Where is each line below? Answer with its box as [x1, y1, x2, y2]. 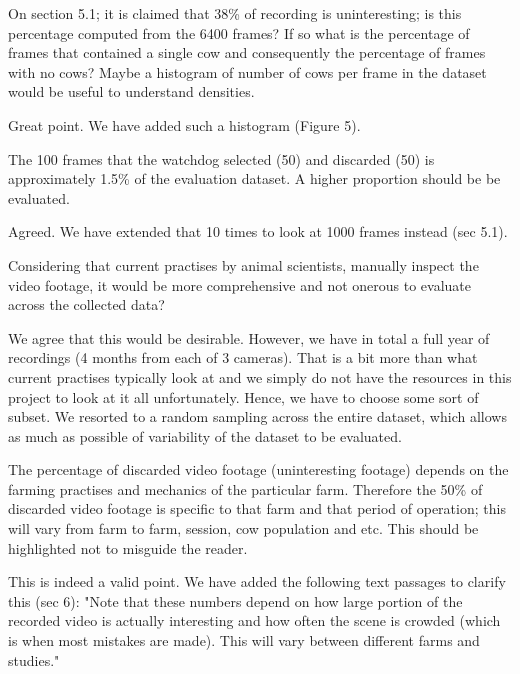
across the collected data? [8, 294, 165, 315]
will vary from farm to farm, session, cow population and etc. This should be [8, 518, 479, 539]
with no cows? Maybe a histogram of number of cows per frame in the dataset [8, 61, 487, 82]
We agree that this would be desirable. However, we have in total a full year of [8, 327, 490, 348]
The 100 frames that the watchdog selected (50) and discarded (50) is [8, 148, 435, 169]
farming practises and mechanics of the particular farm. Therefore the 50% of [8, 478, 483, 499]
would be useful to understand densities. [8, 81, 255, 102]
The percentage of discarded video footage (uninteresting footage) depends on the [8, 459, 509, 480]
